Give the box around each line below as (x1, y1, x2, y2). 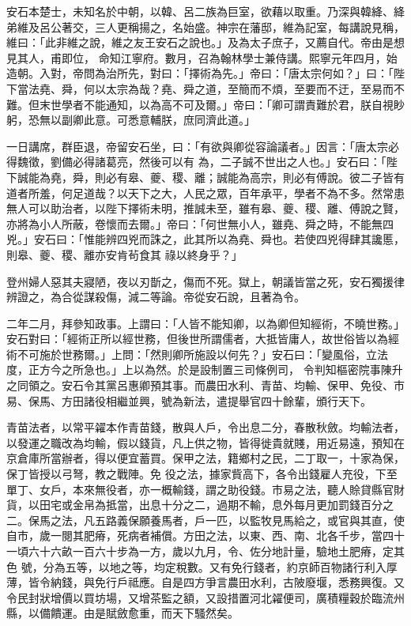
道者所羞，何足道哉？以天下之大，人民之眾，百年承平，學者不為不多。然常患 (6, 184, 405, 201)
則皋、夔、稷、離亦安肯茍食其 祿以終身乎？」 (6, 246, 243, 262)
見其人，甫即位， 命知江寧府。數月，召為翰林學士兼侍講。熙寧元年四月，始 (6, 49, 398, 66)
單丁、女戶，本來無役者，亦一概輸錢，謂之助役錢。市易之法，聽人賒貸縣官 (6, 481, 394, 497)
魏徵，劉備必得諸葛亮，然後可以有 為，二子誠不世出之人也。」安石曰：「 (17, 153, 386, 170)
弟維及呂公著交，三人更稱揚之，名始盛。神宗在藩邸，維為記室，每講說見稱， (6, 18, 405, 35)
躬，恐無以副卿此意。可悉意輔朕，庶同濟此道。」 (6, 111, 255, 128)
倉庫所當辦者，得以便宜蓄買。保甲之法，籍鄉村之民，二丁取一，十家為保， (17, 450, 405, 466)
